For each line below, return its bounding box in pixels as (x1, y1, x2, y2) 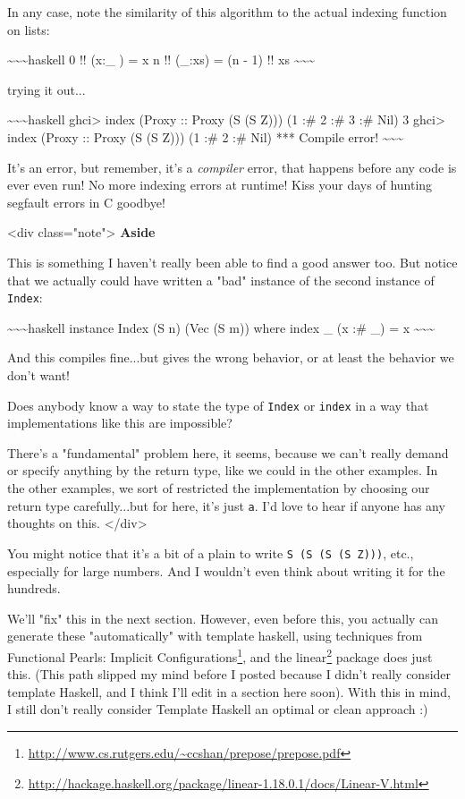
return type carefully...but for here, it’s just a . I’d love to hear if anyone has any (7, 496, 445, 514)
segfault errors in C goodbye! (7, 192, 165, 211)
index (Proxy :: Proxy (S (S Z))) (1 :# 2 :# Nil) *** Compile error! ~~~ (7, 127, 404, 146)
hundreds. (7, 579, 61, 598)
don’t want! (7, 365, 71, 384)
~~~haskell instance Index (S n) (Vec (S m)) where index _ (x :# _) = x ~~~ (7, 318, 435, 336)
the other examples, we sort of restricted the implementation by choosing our (7, 479, 430, 497)
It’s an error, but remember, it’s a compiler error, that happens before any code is (7, 157, 457, 176)
